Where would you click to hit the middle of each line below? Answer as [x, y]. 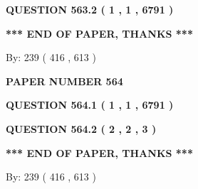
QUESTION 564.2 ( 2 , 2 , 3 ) [81, 128]
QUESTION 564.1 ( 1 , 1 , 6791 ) [90, 105]
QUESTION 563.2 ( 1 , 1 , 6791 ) [90, 9]
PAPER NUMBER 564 [64, 81]
